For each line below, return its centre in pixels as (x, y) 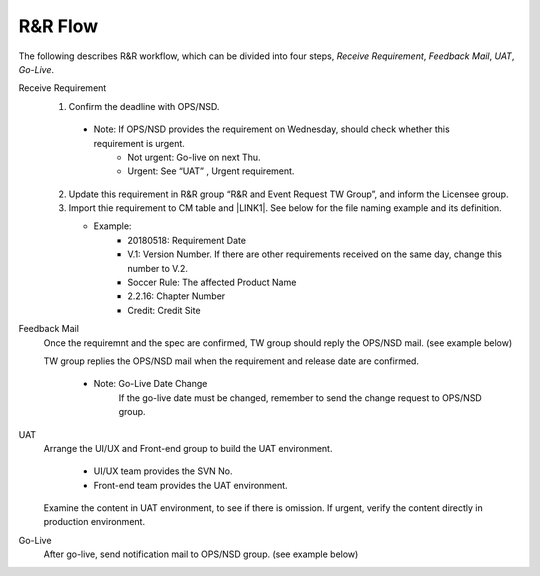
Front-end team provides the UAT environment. (191, 485)
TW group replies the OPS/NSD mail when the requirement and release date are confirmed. (231, 361)
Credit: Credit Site (164, 310)
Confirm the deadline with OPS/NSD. (144, 106)
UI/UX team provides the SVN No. (163, 471)
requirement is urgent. (139, 143)
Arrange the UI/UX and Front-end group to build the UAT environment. (188, 448)
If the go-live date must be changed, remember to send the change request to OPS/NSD (300, 397)
